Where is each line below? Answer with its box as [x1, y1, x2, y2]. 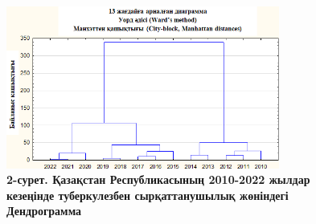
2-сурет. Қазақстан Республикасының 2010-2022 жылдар [6, 171, 310, 188]
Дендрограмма [6, 202, 82, 219]
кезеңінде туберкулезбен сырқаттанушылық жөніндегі [6, 186, 289, 203]
